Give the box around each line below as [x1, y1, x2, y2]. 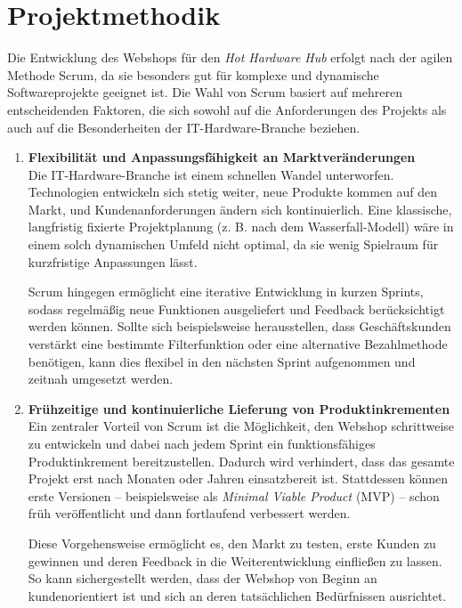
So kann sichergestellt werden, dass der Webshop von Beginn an [28, 569, 377, 588]
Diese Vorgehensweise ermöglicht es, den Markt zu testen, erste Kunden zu [28, 533, 436, 552]
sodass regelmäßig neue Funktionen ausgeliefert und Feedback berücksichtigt [28, 299, 445, 318]
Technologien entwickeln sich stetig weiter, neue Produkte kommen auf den [28, 182, 438, 201]
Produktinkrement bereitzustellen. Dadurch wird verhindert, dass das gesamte [28, 451, 455, 470]
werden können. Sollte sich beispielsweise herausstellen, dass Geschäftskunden [28, 317, 451, 336]
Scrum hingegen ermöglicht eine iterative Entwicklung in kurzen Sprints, [28, 282, 424, 301]
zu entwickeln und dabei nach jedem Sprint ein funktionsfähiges [28, 434, 376, 452]
